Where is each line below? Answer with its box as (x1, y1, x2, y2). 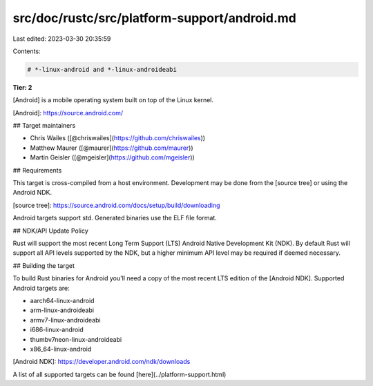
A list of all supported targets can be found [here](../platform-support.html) (12, 370, 227, 378)
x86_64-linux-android (30, 345, 92, 353)
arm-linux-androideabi (30, 306, 95, 314)
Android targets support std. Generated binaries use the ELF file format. (12, 214, 217, 222)
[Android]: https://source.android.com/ (12, 108, 124, 117)
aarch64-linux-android (30, 296, 95, 305)
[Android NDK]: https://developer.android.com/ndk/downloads (12, 358, 191, 366)
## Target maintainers (12, 122, 76, 130)
